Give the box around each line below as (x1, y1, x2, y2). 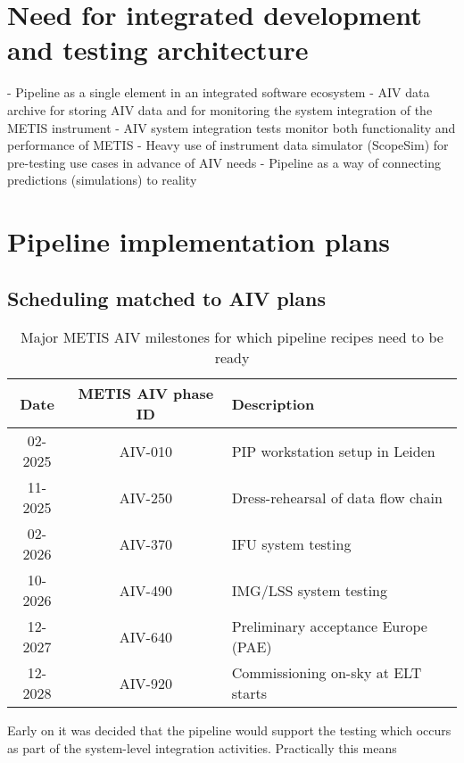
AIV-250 (119, 486, 172, 508)
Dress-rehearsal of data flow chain (231, 486, 443, 508)
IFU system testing (231, 533, 352, 554)
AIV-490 (119, 579, 172, 601)
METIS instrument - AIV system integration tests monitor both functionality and (7, 118, 456, 137)
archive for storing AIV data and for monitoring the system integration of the (7, 100, 433, 119)
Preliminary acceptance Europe (231, 616, 427, 637)
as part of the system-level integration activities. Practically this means (7, 739, 397, 758)
